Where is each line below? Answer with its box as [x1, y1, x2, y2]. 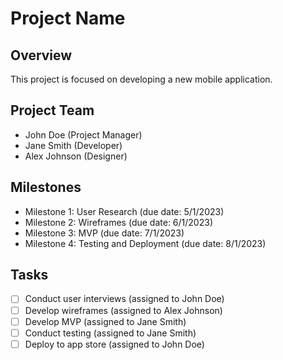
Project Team [10, 102, 95, 119]
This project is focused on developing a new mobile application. [10, 73, 273, 85]
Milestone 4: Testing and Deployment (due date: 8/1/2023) [24, 237, 267, 249]
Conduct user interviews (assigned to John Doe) [24, 293, 225, 305]
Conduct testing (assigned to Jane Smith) [24, 327, 197, 339]
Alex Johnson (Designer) [24, 150, 128, 162]
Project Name [10, 7, 126, 30]
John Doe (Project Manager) [24, 128, 143, 141]
